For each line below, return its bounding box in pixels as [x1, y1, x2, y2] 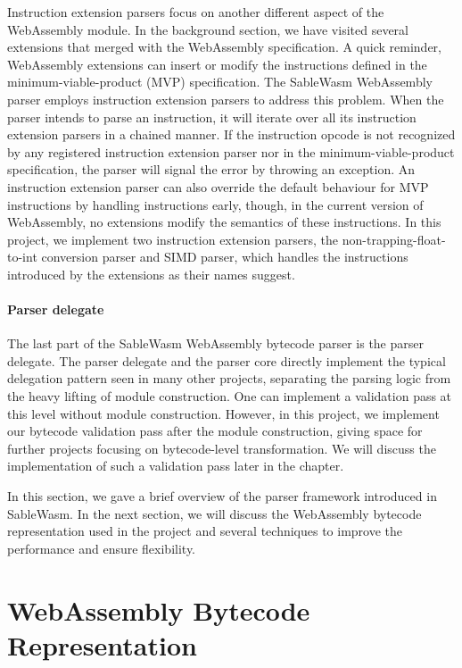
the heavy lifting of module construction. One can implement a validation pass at [7, 387, 452, 405]
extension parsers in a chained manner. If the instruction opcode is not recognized [7, 125, 456, 144]
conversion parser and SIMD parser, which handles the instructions [41, 247, 408, 266]
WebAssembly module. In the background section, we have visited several [7, 20, 408, 38]
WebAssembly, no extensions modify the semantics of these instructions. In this [7, 213, 441, 231]
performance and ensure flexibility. [7, 539, 196, 557]
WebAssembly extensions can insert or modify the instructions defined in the [7, 54, 427, 73]
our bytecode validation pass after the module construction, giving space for [7, 422, 423, 440]
